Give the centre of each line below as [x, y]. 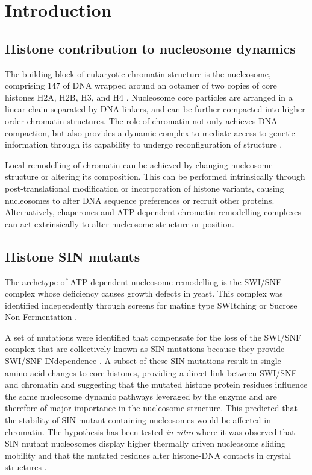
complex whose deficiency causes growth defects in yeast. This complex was [144, 293]
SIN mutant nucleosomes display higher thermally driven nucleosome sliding [145, 443]
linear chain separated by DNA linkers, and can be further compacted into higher [155, 109]
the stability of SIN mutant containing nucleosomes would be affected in [138, 420]
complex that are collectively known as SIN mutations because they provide [145, 349]
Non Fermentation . [41, 317]
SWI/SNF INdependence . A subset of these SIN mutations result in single [143, 361]
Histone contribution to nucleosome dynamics [150, 48]
